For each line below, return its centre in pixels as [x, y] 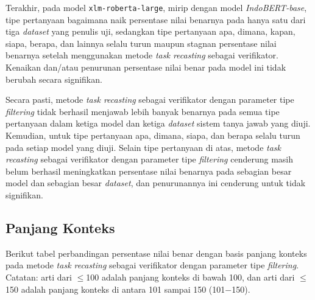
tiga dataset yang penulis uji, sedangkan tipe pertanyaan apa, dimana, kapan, [150, 31]
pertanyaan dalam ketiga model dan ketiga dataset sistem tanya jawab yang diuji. [158, 123]
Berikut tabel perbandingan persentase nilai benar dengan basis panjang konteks [156, 253]
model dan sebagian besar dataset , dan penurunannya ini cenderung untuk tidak [156, 183]
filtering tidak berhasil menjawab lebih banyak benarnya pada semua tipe [143, 111]
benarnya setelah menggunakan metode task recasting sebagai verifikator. [142, 55]
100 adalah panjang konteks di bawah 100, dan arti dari [190, 277]
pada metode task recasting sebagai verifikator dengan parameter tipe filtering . [152, 265]
